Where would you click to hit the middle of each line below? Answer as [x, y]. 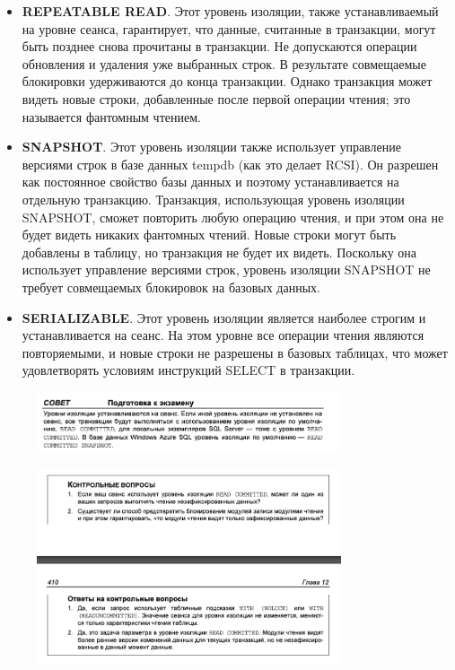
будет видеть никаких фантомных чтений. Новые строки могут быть [209, 235]
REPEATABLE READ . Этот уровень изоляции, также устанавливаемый [230, 11]
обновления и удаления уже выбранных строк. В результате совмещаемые [224, 63]
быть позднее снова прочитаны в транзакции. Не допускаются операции [219, 46]
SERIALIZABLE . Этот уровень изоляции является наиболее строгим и [224, 317]
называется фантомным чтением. [111, 116]
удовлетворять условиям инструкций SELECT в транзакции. [188, 370]
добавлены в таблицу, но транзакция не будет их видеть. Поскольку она [219, 252]
